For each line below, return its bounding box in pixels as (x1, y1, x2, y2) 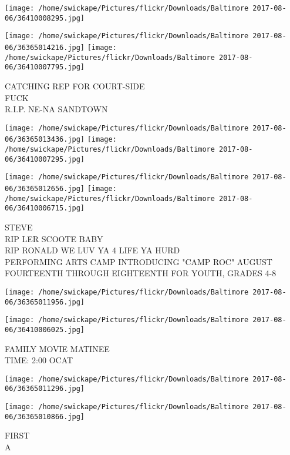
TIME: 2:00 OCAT (5, 354, 73, 366)
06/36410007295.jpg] (5, 155, 85, 163)
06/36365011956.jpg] (5, 297, 85, 306)
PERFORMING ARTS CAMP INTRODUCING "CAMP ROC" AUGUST (5, 255, 272, 267)
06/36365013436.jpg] (5, 135, 85, 144)
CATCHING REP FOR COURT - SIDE (5, 79, 145, 92)
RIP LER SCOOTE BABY (5, 232, 103, 245)
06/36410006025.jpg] (5, 325, 85, 334)
